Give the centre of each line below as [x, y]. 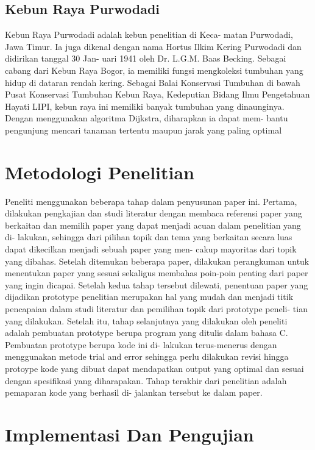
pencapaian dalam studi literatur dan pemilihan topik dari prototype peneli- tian [156, 309]
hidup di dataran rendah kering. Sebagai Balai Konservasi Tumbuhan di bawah [153, 82]
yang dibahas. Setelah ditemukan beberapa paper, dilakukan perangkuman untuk [157, 261]
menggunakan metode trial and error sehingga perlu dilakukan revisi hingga [147, 356]
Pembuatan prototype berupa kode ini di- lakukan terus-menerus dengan [141, 344]
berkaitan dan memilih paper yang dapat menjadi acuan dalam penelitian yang [153, 225]
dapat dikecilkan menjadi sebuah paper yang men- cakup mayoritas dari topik [151, 249]
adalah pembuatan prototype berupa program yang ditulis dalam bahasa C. [147, 333]
